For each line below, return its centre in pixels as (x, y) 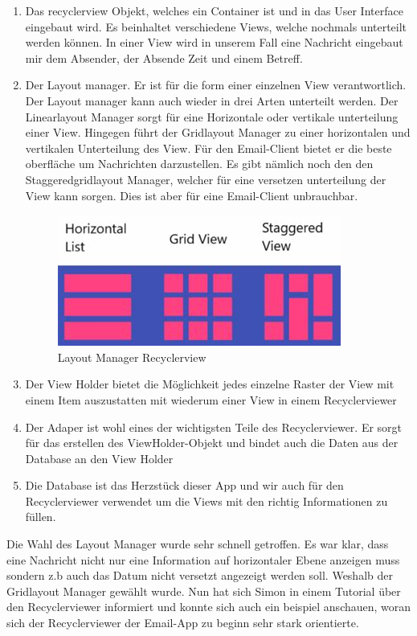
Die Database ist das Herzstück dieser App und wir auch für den (184, 485)
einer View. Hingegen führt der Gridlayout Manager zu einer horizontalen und (218, 132)
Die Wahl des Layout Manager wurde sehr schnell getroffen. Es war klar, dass (198, 544)
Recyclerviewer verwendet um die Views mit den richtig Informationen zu (206, 501)
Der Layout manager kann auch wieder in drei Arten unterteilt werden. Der (212, 100)
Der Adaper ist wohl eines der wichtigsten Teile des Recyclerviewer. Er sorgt (214, 427)
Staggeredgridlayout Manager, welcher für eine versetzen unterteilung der (206, 179)
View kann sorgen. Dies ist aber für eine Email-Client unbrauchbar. (192, 195)
